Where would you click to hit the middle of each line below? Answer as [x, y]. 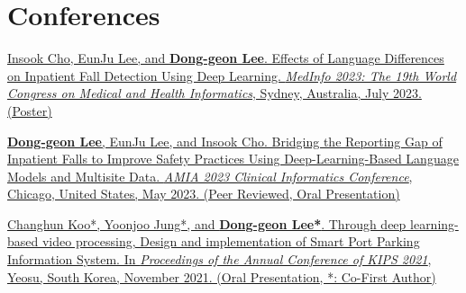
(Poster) [30, 110]
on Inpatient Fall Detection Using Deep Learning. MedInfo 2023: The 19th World [232, 75]
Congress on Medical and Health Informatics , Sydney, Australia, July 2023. [215, 93]
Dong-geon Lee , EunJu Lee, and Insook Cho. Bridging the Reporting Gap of [225, 141]
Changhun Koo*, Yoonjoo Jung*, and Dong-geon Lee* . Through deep [207, 223]
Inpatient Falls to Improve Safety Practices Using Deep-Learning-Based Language [233, 159]
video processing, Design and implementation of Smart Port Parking [231, 241]
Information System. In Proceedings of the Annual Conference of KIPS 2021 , [219, 259]
